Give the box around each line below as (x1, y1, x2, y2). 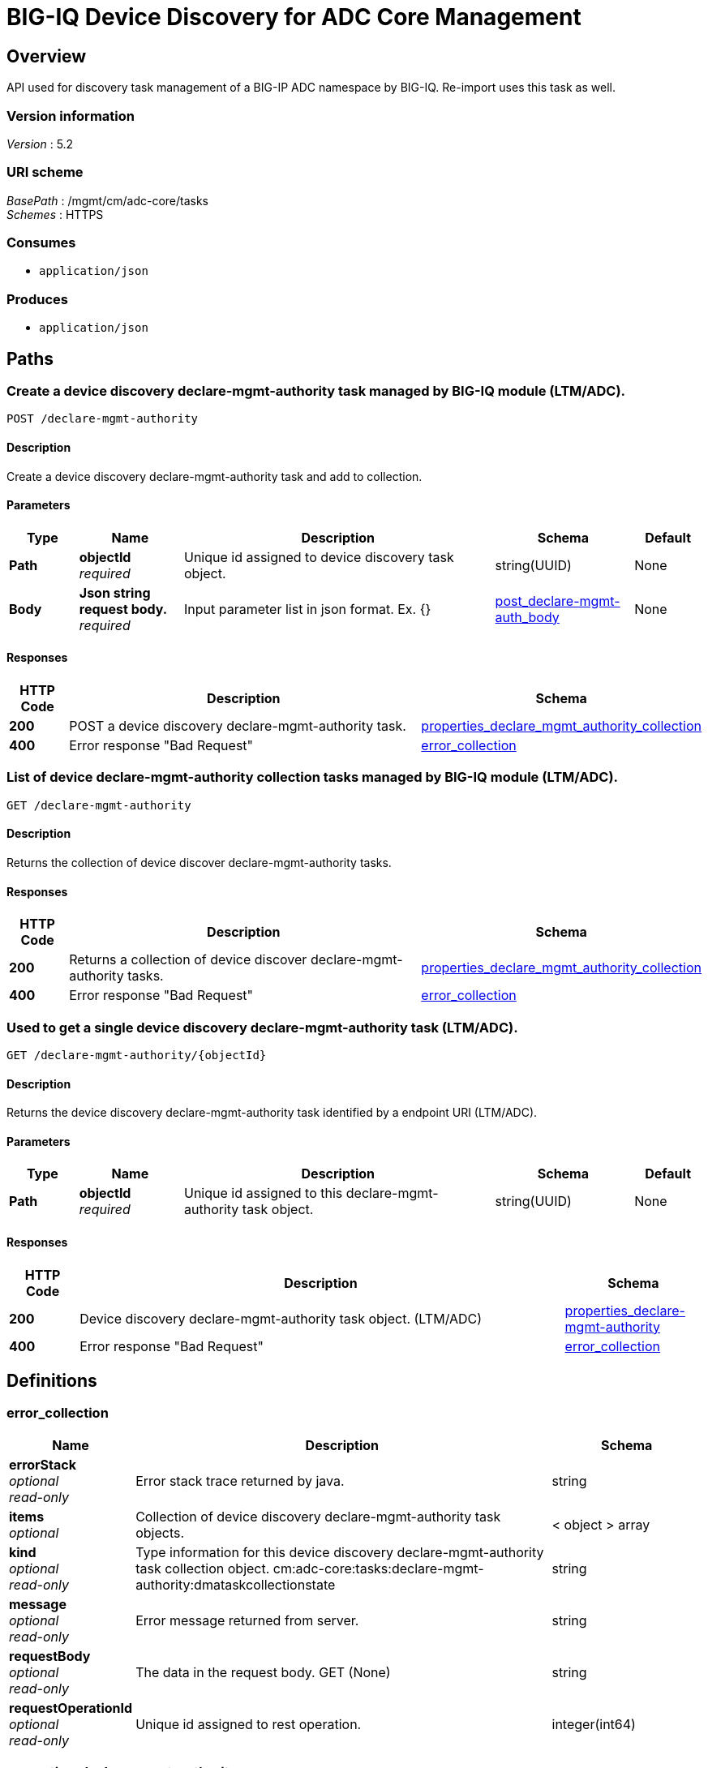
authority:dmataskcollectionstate (135, 1576, 336, 1593)
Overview (6, 45, 87, 67)
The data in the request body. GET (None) (135, 1663, 391, 1680)
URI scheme (6, 164, 84, 181)
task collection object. (135, 1560, 270, 1577)
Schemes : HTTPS (6, 207, 104, 221)
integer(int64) (551, 1715, 636, 1732)
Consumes (6, 234, 76, 251)
